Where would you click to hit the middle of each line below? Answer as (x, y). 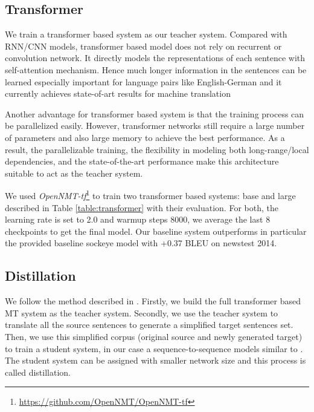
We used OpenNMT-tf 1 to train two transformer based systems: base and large (150, 195)
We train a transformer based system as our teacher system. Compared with (146, 34)
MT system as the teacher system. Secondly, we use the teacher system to (142, 312)
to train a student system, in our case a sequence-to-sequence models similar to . (154, 348)
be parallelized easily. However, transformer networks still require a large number (155, 126)
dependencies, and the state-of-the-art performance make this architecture (142, 161)
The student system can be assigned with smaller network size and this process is (155, 360)
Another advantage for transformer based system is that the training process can (155, 113)
